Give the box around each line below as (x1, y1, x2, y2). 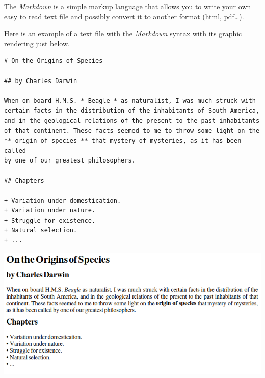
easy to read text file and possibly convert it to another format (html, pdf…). (4, 11, 244, 21)
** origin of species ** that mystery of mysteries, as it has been (4, 137, 242, 145)
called (4, 147, 26, 154)
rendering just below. (4, 38, 70, 48)
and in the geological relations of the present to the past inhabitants (4, 117, 260, 124)
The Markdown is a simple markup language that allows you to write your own (4, 1, 251, 11)
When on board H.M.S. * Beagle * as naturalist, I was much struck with (4, 97, 256, 104)
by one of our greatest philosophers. (4, 157, 136, 165)
